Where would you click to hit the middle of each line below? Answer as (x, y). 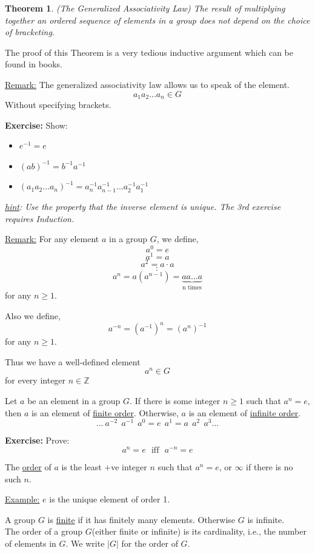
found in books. (34, 64)
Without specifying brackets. (58, 105)
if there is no (270, 466)
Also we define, (33, 316)
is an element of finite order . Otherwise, (105, 412)
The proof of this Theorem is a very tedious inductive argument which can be (149, 52)
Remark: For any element (52, 239)
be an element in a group (74, 400)
